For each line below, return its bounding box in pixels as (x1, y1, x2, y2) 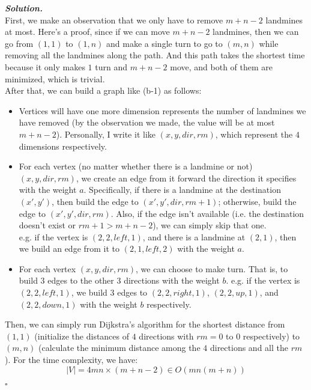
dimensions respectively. (19, 139, 107, 152)
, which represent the (215, 127, 293, 140)
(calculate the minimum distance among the (38, 341, 201, 354)
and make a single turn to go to (106, 37, 223, 49)
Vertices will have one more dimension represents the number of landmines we (19, 104, 306, 117)
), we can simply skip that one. (152, 219, 267, 231)
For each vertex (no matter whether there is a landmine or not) (19, 160, 253, 172)
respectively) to (243, 329, 300, 342)
